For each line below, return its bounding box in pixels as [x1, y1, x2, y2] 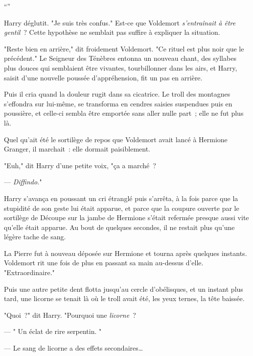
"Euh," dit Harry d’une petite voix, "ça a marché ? [4, 160, 156, 170]
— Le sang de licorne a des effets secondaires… [4, 343, 143, 353]
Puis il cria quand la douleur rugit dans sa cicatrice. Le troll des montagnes [4, 89, 230, 99]
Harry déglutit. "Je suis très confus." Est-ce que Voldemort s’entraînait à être [4, 17, 236, 27]
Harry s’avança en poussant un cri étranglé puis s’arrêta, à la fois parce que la [4, 193, 238, 203]
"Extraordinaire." [4, 267, 55, 278]
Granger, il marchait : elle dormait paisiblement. [4, 144, 151, 154]
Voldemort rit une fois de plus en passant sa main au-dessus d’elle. [4, 257, 204, 268]
